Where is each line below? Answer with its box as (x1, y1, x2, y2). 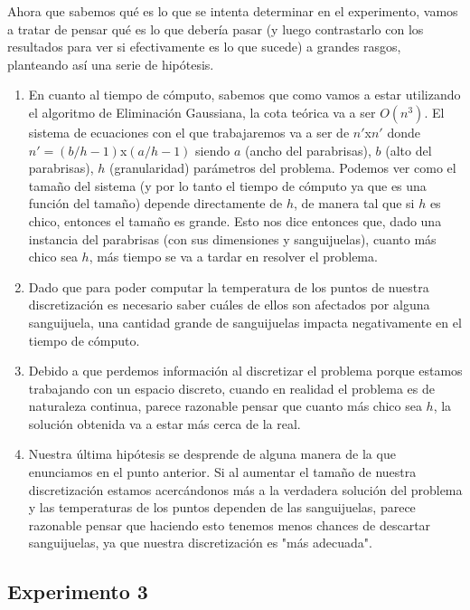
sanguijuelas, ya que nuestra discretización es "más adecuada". (28, 533, 372, 552)
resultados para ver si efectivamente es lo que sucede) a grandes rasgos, (7, 37, 401, 56)
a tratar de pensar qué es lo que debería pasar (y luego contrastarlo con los (7, 19, 424, 38)
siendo (195, 140, 230, 159)
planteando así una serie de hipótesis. (7, 54, 214, 73)
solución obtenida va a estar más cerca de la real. (28, 414, 301, 433)
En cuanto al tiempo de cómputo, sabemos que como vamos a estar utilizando (28, 85, 461, 104)
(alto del (385, 140, 432, 159)
